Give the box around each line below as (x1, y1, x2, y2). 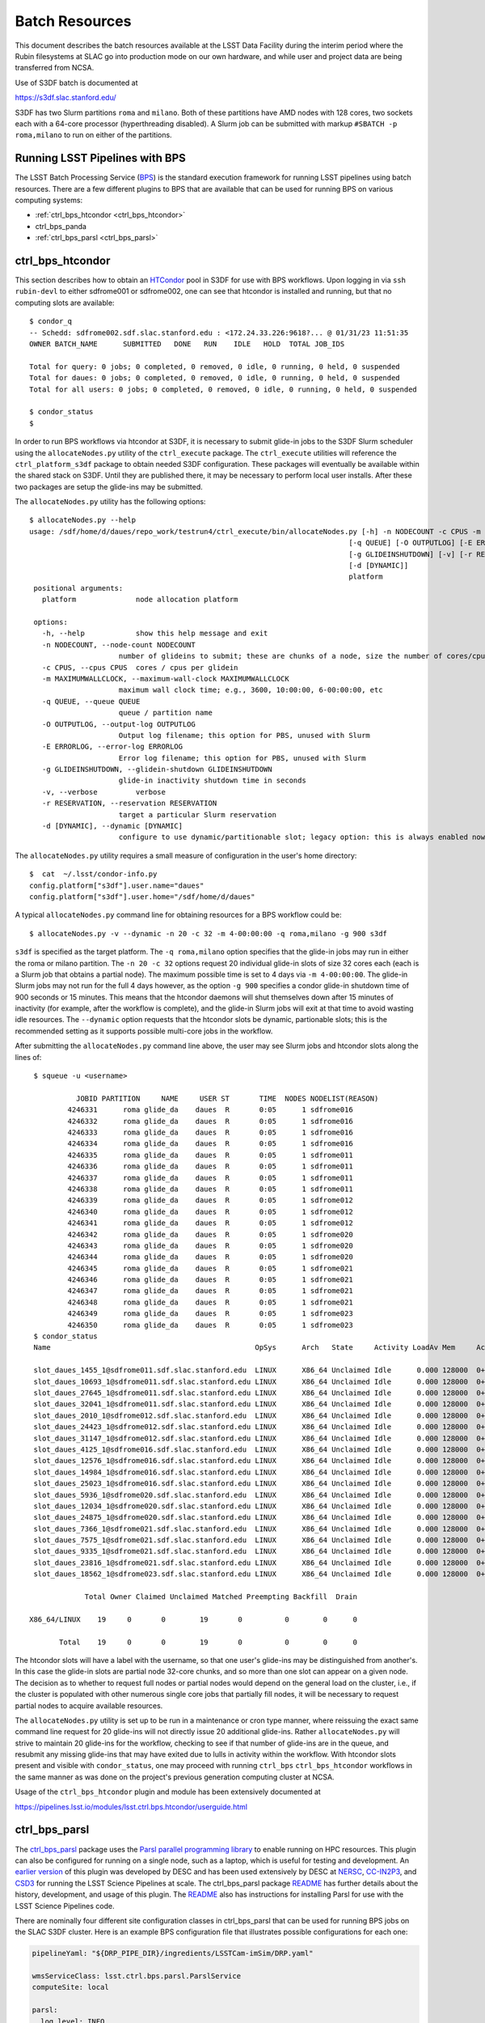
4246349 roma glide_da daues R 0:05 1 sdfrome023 (67, 1309, 353, 1318)
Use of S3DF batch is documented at (15, 78, 138, 87)
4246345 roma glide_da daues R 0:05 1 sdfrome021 (67, 1263, 353, 1273)
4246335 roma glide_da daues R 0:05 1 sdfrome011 (67, 1150, 353, 1160)
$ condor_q (29, 316, 73, 326)
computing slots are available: (15, 298, 115, 307)
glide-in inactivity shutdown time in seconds (118, 776, 306, 785)
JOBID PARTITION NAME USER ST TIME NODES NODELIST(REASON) (75, 1093, 379, 1103)
